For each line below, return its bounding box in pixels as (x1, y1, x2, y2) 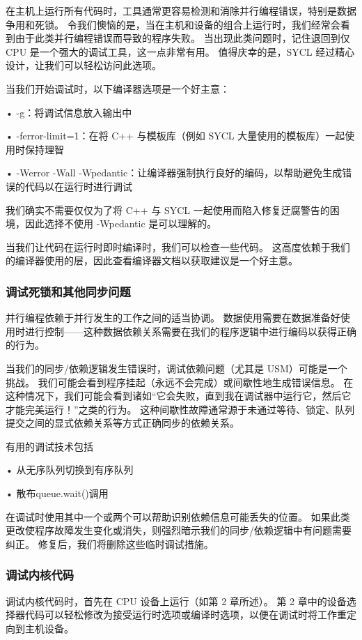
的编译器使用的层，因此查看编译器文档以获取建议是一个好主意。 (6, 253, 298, 268)
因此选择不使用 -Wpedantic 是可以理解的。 (24, 216, 217, 231)
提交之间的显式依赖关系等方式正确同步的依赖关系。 (6, 416, 239, 430)
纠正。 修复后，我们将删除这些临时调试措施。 (6, 536, 214, 551)
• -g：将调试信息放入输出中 (6, 105, 132, 119)
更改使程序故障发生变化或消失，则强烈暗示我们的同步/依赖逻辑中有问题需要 (6, 523, 352, 538)
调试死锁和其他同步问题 (6, 282, 131, 300)
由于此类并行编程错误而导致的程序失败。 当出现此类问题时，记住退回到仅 (15, 31, 350, 45)
